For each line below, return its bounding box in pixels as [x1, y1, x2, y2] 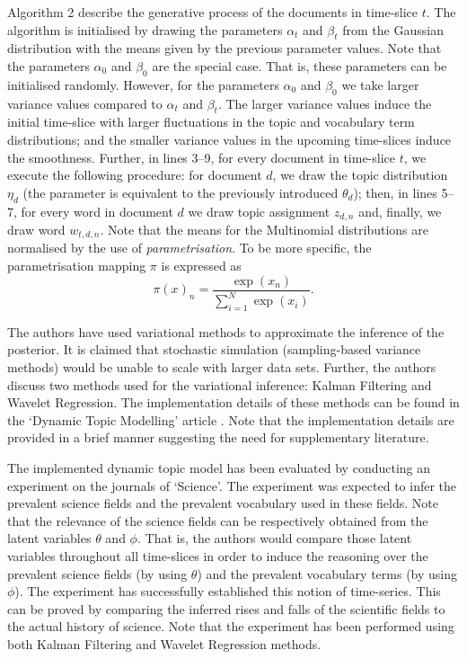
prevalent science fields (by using [7, 564, 188, 583]
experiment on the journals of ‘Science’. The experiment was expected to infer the [7, 476, 457, 494]
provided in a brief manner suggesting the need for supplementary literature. [7, 428, 429, 447]
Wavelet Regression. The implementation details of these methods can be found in [7, 393, 460, 412]
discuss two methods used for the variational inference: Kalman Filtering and [7, 375, 432, 394]
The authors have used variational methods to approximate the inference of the [7, 322, 445, 341]
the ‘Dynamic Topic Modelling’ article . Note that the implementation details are [7, 410, 454, 429]
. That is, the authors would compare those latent [137, 529, 412, 548]
